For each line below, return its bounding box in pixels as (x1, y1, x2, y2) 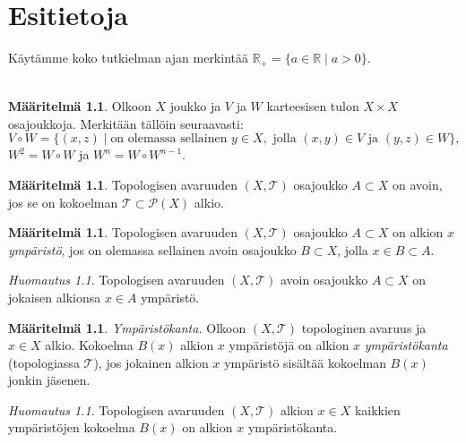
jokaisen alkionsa (8, 287, 101, 306)
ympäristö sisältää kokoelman (224, 353, 386, 371)
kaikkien (354, 400, 401, 419)
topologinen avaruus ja (301, 318, 427, 337)
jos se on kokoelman (8, 192, 118, 211)
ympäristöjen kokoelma (8, 418, 135, 437)
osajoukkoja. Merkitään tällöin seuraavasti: (8, 114, 244, 132)
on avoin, (392, 175, 443, 193)
